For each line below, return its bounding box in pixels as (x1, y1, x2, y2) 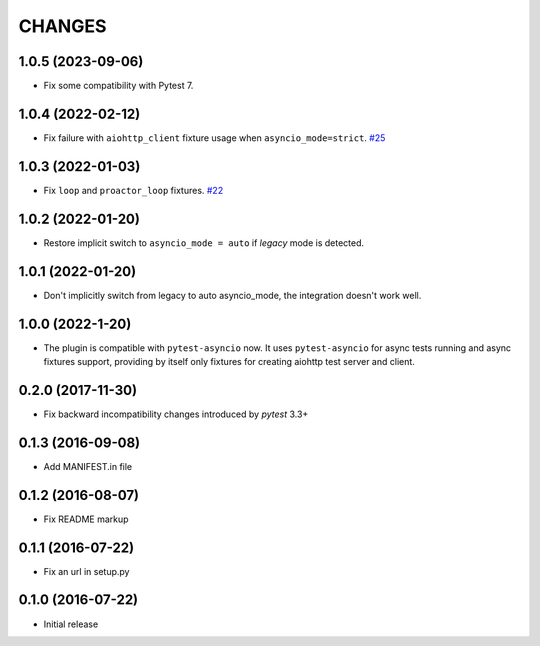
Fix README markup (43, 513, 129, 525)
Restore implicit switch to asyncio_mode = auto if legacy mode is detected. (43, 236, 365, 249)
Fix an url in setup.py (43, 565, 130, 577)
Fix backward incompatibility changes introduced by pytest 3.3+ (43, 408, 309, 420)
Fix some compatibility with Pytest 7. (43, 80, 194, 92)
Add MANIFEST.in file (43, 460, 133, 472)
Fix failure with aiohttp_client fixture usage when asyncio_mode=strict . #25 (43, 131, 386, 144)
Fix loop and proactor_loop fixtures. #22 (43, 184, 224, 196)
